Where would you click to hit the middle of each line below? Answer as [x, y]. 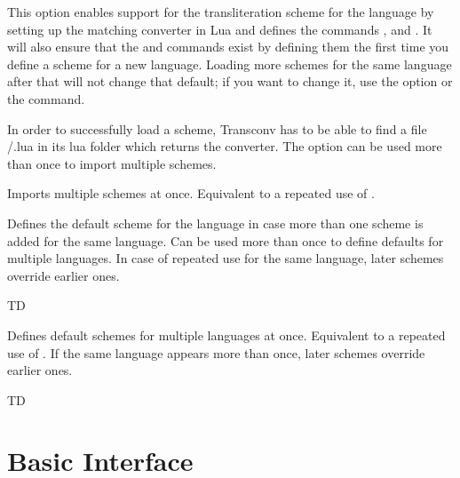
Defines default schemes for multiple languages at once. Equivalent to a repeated [226, 335]
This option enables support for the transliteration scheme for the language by [221, 12]
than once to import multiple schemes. [112, 163]
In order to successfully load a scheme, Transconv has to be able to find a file [217, 128]
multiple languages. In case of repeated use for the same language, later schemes [226, 258]
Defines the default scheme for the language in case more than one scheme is [215, 223]
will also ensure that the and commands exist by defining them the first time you [228, 47]
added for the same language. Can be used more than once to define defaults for [226, 240]
